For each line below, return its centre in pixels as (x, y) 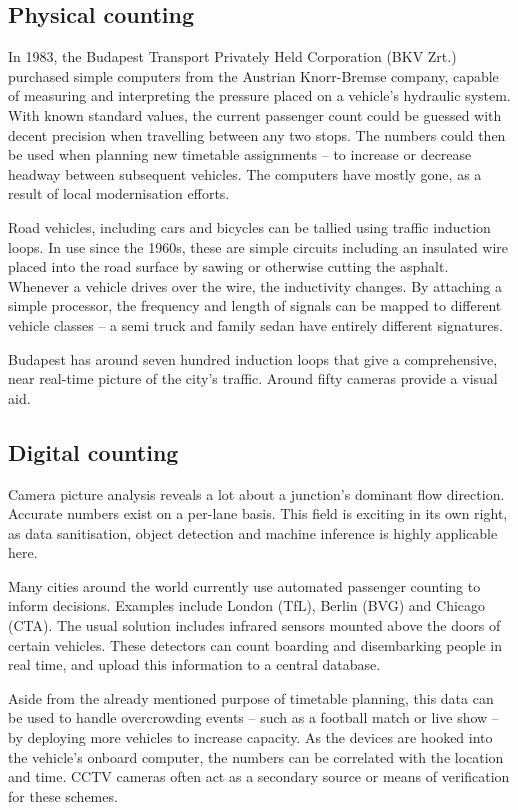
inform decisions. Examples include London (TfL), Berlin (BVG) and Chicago (247, 605)
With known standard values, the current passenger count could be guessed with (255, 114)
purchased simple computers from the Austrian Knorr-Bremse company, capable (253, 75)
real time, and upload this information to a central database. (194, 664)
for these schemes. (63, 795)
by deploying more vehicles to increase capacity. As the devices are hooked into (250, 737)
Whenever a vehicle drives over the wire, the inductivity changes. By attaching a (255, 285)
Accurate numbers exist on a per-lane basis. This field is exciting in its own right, (258, 513)
